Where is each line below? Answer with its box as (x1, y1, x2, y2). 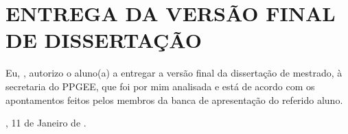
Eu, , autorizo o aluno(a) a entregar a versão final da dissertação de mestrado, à (5, 66, 343, 80)
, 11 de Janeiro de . (5, 116, 86, 130)
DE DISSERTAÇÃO (5, 26, 202, 54)
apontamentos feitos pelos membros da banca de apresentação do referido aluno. (5, 92, 343, 107)
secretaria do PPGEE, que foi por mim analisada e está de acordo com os (5, 79, 315, 93)
